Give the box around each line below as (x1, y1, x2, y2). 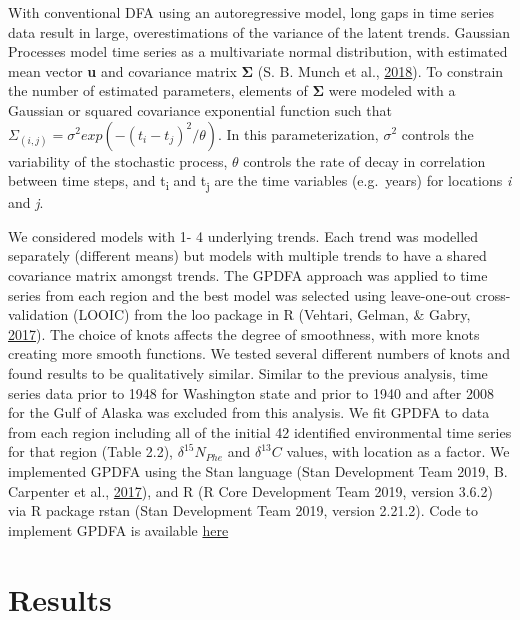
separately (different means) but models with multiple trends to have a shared (8, 245, 487, 266)
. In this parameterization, (217, 123, 379, 144)
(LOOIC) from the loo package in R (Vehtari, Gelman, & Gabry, (72, 304, 471, 325)
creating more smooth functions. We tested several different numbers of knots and (8, 343, 510, 364)
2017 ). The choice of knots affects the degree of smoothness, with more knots (8, 323, 480, 344)
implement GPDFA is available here (8, 519, 229, 540)
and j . (8, 192, 44, 213)
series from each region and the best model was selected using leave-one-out (8, 284, 472, 305)
